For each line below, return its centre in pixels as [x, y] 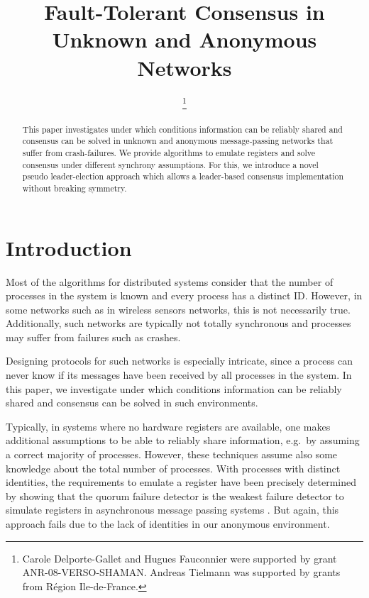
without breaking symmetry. [75, 188]
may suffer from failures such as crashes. [93, 337]
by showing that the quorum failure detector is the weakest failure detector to [175, 495]
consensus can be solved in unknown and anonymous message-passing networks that [178, 141]
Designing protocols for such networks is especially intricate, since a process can [180, 361]
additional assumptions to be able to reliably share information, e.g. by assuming [183, 440]
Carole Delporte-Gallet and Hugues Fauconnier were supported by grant [180, 558]
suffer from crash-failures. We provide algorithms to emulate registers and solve [169, 152]
